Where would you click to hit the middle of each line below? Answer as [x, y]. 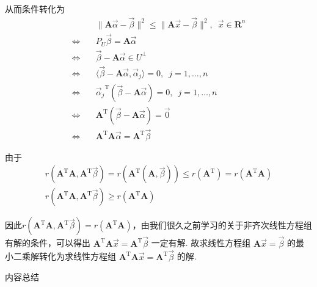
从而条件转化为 [35, 9]
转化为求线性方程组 [77, 256]
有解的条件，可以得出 [48, 243]
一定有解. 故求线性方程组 [201, 243]
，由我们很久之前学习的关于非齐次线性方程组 [222, 225]
